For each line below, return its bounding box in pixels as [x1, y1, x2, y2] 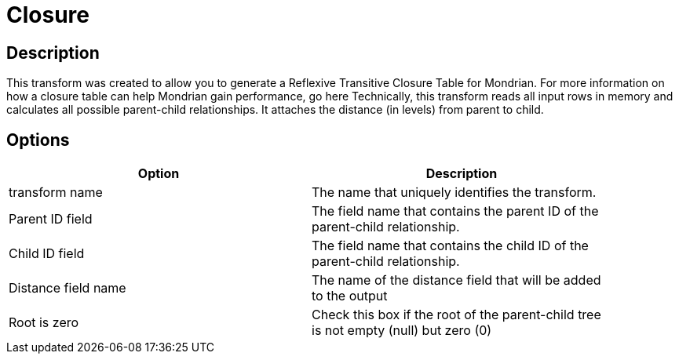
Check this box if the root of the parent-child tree [312, 307, 601, 323]
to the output [312, 288, 388, 304]
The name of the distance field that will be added [312, 272, 601, 289]
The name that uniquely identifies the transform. [312, 184, 597, 201]
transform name [9, 184, 103, 201]
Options [6, 129, 70, 150]
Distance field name [9, 280, 126, 296]
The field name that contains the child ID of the [312, 238, 589, 254]
